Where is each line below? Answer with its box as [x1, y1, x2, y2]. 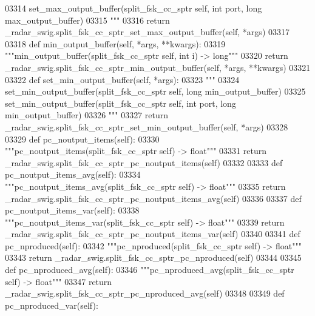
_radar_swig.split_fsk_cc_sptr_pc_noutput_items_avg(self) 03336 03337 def [5, 192, 302, 204]
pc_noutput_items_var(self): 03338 [5, 204, 140, 217]
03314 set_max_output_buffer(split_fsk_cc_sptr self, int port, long [5, 2, 262, 14]
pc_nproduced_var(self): [5, 298, 98, 311]
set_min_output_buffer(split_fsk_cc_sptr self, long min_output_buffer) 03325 [5, 85, 306, 98]
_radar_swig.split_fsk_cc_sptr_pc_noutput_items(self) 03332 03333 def [5, 156, 283, 169]
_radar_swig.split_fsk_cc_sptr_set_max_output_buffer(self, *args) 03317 [5, 25, 290, 38]
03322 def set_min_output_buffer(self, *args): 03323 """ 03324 [5, 73, 240, 86]
